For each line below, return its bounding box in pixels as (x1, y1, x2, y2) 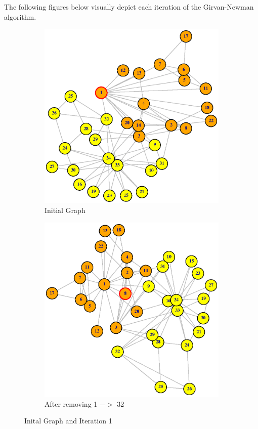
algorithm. (4, 11, 36, 22)
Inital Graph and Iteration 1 (24, 415, 112, 426)
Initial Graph (45, 205, 85, 216)
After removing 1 (45, 398, 98, 409)
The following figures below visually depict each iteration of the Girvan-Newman (4, 2, 254, 12)
